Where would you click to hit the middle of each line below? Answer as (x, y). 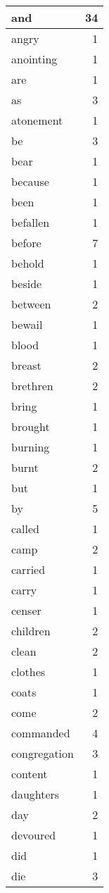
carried (28, 569)
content (30, 774)
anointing (34, 59)
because (30, 181)
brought (31, 426)
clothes (28, 672)
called (26, 529)
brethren (32, 386)
